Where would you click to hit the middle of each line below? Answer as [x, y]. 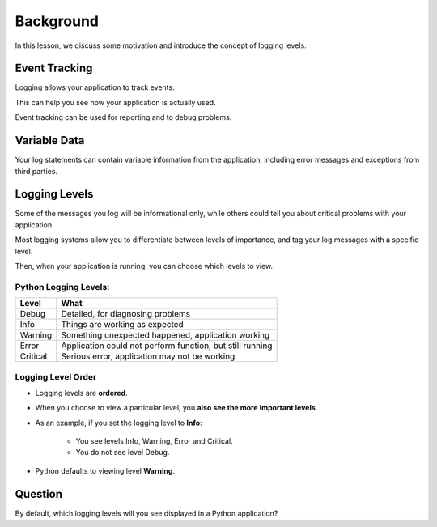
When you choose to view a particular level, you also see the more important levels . [176, 408]
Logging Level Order [56, 376]
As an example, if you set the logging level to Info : [119, 423]
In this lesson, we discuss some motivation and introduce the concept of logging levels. [161, 45]
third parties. [36, 171]
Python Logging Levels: [62, 287]
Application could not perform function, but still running [167, 346]
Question [38, 494]
